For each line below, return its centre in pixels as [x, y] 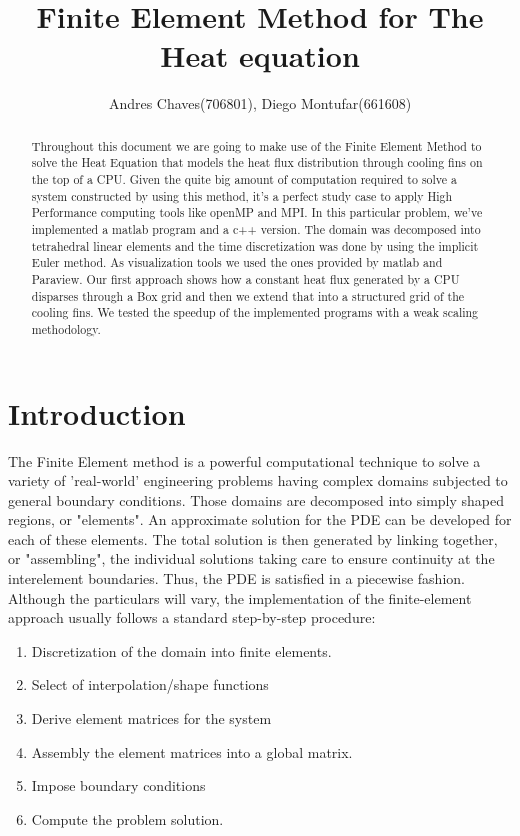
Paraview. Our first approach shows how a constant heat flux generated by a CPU [245, 278]
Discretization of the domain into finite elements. [181, 650]
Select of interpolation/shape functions [150, 684]
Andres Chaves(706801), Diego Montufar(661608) [260, 103]
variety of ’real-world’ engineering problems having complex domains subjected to [258, 480]
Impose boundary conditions [118, 785]
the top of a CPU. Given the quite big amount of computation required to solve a [244, 179]
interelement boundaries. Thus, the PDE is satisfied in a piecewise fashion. [236, 578]
